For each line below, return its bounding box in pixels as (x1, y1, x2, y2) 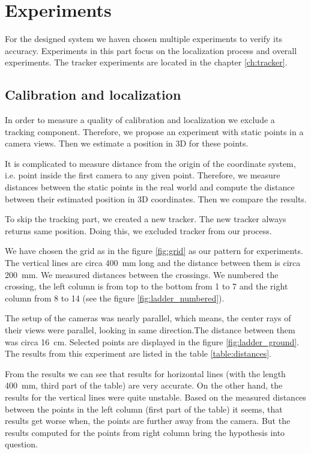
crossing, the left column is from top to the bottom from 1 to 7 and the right (5, 280, 288, 292)
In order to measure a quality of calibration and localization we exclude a (5, 114, 275, 126)
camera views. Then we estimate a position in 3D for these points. (5, 137, 249, 150)
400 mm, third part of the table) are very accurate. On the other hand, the (5, 379, 283, 392)
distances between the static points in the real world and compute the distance (5, 181, 295, 193)
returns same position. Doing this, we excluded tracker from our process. (5, 224, 272, 237)
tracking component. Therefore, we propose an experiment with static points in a (5, 125, 304, 138)
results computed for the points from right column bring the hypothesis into (5, 426, 285, 438)
